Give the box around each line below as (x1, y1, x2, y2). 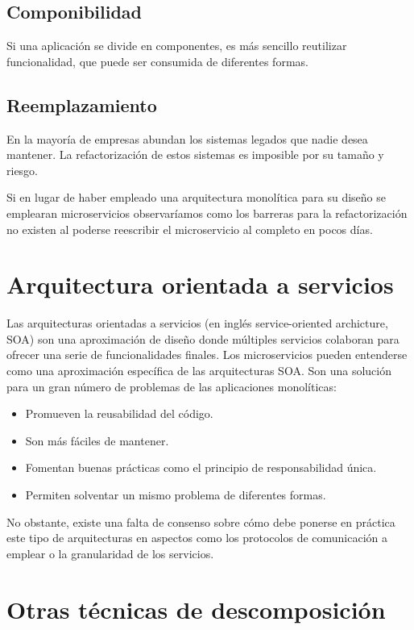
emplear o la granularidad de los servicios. (6, 544, 214, 561)
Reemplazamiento (6, 92, 157, 117)
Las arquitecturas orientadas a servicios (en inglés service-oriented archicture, (6, 315, 388, 332)
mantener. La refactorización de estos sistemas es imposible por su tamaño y (6, 146, 384, 163)
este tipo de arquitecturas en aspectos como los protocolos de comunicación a (6, 529, 388, 546)
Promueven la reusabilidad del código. (25, 405, 213, 422)
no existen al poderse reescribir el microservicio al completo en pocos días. (6, 220, 373, 237)
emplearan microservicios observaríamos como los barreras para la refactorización (6, 204, 408, 221)
